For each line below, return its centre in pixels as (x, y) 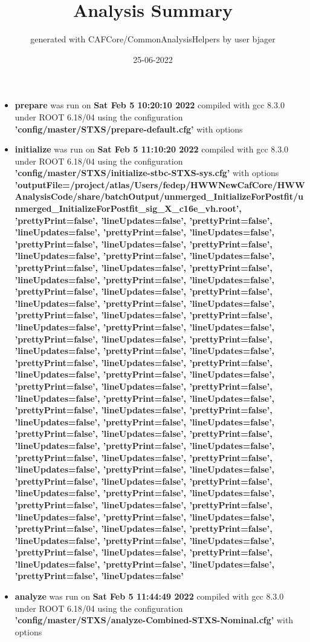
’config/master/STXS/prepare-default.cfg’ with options (129, 129)
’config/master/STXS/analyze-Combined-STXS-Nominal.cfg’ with (154, 620)
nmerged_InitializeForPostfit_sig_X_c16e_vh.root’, (128, 208)
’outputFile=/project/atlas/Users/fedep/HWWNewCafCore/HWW (160, 184)
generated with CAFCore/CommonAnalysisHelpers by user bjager (153, 39)
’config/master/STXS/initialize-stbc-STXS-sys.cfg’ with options (147, 173)
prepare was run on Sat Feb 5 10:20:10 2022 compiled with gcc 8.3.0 (150, 105)
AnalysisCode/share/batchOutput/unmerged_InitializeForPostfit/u (159, 196)
